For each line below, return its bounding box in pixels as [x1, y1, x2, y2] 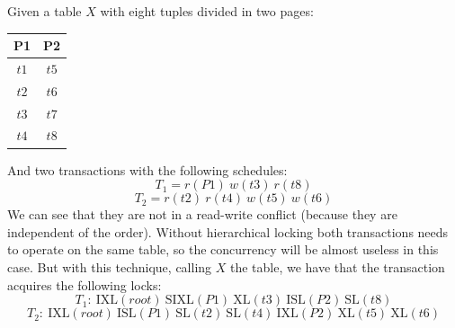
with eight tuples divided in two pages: [100, 2, 314, 20]
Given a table [7, 2, 82, 20]
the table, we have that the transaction [229, 257, 445, 276]
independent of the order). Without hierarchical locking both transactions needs [7, 222, 449, 241]
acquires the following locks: [7, 275, 162, 294]
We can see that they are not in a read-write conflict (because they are [7, 205, 397, 224]
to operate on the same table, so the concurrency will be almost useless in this [7, 240, 439, 259]
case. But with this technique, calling [7, 257, 212, 276]
